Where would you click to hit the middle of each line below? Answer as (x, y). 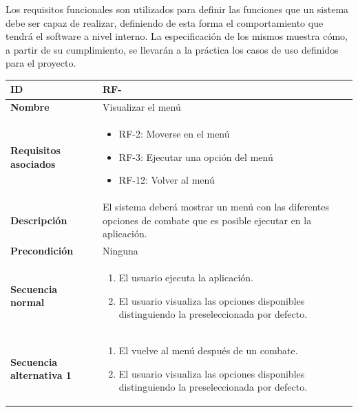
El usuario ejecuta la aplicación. (186, 278)
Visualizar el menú (142, 107)
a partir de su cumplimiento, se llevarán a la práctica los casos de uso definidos (172, 49)
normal (28, 302)
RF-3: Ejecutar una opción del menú (196, 156)
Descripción (39, 220)
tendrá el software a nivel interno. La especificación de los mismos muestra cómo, (177, 36)
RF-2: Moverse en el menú (174, 134)
